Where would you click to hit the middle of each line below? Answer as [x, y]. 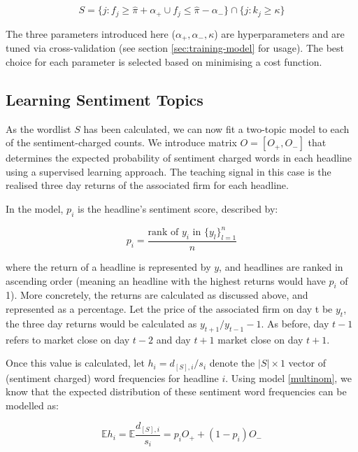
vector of [307, 363]
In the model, [35, 208]
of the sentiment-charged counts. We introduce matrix [121, 142]
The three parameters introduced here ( [91, 33]
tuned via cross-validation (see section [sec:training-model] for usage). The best [175, 48]
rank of [163, 233]
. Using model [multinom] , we [288, 377]
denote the [232, 363]
